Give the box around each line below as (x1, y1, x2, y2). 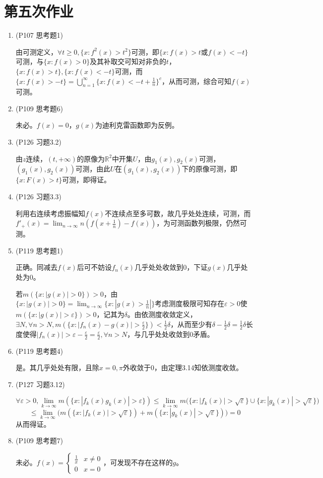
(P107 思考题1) (15, 30, 63, 40)
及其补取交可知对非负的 (90, 56, 167, 67)
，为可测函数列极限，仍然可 (156, 218, 247, 228)
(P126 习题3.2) (15, 137, 62, 147)
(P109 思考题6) (15, 103, 63, 113)
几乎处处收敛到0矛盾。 (141, 328, 214, 339)
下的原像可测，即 (182, 163, 238, 174)
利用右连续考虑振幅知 (15, 208, 85, 218)
